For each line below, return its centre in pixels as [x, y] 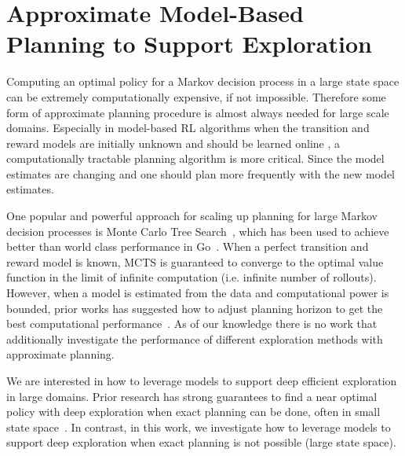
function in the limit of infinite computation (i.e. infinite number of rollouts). [192, 277]
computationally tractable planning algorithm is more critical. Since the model [195, 158]
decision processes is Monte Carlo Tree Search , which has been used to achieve [198, 231]
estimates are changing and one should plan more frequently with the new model [201, 173]
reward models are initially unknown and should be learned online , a [173, 143]
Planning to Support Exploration [189, 44]
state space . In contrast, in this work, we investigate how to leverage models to [199, 427]
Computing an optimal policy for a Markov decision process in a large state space [203, 81]
